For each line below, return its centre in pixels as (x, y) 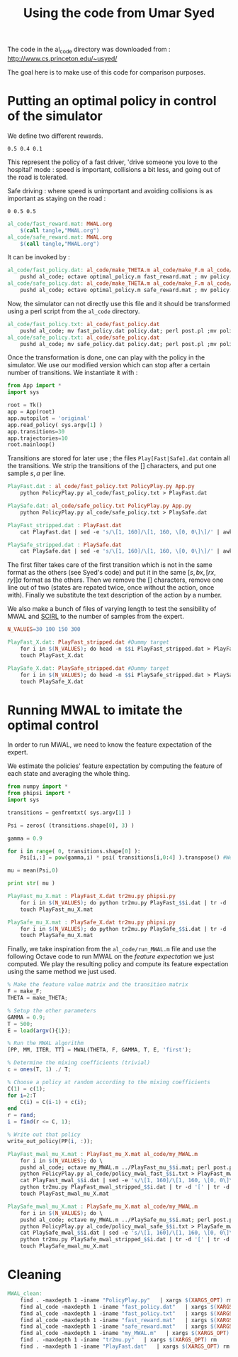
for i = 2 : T (22, 1096)
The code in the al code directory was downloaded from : (89, 50)
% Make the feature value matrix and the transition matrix (98, 985)
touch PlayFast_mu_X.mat (57, 909)
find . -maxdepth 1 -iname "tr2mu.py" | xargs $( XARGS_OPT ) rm (119, 1340)
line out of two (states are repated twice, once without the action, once (111, 588)
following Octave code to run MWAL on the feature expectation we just (111, 956)
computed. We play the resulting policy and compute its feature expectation (118, 964)
